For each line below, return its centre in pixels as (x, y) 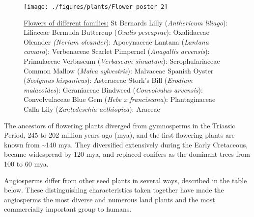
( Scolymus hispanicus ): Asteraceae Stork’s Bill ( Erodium (108, 80)
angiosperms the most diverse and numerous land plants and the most (110, 199)
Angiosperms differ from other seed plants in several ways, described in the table (126, 180)
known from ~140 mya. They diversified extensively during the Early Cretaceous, (126, 144)
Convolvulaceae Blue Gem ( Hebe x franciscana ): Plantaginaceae (120, 99)
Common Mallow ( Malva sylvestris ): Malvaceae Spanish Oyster (119, 70)
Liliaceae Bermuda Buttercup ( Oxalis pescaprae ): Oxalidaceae (116, 32)
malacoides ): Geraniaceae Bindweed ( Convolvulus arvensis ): (113, 89)
